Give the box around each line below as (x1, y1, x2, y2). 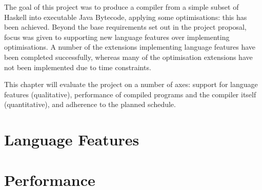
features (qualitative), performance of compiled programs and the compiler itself (4, 89, 256, 99)
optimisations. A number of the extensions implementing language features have (4, 41, 256, 52)
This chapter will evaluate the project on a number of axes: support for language (4, 79, 258, 90)
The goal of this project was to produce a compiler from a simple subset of (4, 2, 239, 12)
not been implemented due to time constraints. (4, 61, 151, 72)
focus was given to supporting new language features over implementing (4, 31, 230, 42)
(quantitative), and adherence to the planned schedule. (4, 99, 176, 110)
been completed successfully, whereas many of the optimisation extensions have (4, 51, 253, 62)
